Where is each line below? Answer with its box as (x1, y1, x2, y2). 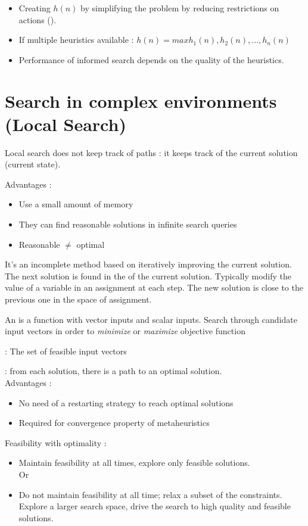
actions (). (18, 13, 57, 26)
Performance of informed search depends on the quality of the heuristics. (18, 53, 284, 66)
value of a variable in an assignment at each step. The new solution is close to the (5, 281, 303, 294)
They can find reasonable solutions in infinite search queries (18, 218, 237, 231)
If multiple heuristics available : (18, 33, 134, 46)
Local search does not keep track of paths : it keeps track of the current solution (5, 146, 298, 158)
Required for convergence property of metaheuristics (18, 416, 210, 429)
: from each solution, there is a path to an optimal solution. (5, 365, 222, 377)
